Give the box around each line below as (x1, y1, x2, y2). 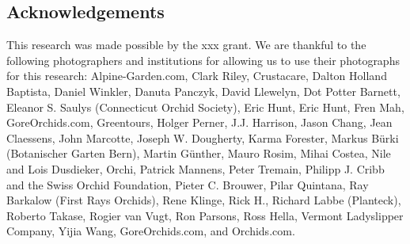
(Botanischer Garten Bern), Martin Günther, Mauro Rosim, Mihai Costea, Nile (6, 145, 391, 162)
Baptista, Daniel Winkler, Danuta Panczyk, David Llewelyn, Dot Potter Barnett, (6, 82, 401, 99)
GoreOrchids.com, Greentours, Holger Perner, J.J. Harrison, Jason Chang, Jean (6, 114, 393, 131)
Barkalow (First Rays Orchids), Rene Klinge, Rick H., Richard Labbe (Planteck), (6, 192, 401, 208)
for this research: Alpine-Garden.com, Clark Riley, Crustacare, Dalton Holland (6, 67, 387, 84)
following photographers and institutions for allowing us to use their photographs (6, 51, 400, 68)
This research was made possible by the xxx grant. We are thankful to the (6, 36, 366, 53)
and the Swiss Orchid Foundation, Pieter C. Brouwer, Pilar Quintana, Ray (6, 176, 369, 193)
